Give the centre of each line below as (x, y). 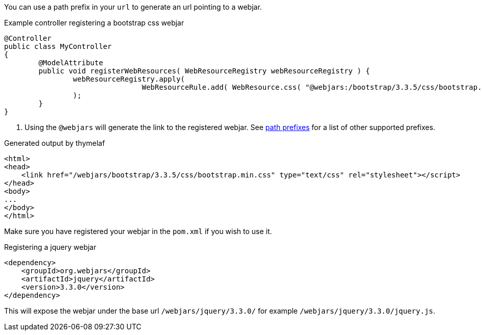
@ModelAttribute (71, 63)
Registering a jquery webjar (50, 247)
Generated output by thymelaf (55, 143)
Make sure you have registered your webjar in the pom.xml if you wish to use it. (138, 231)
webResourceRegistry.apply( (129, 79)
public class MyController (58, 46)
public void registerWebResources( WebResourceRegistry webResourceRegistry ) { (204, 71)
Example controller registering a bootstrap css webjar (94, 23)
